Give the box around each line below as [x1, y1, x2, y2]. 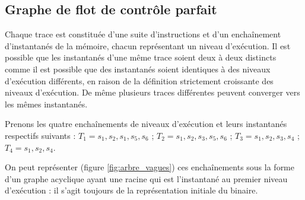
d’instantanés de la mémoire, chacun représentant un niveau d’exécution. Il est [5, 39, 291, 52]
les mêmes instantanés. [5, 97, 88, 110]
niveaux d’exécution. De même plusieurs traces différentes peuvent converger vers [5, 86, 300, 99]
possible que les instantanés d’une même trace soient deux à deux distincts [5, 51, 277, 64]
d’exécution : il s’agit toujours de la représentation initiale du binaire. [5, 184, 258, 196]
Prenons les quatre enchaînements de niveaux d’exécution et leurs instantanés [5, 118, 287, 130]
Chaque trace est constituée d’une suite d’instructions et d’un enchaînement [5, 28, 281, 40]
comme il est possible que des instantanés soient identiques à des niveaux [5, 62, 271, 75]
